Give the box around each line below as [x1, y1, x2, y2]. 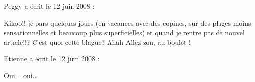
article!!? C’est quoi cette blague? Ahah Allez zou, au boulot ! [4, 37, 191, 47]
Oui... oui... [4, 70, 38, 80]
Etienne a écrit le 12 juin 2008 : [4, 53, 100, 64]
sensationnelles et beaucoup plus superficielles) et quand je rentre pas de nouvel [4, 27, 245, 38]
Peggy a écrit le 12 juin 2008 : [4, 1, 95, 11]
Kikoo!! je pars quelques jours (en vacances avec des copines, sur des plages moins [4, 17, 251, 28]
